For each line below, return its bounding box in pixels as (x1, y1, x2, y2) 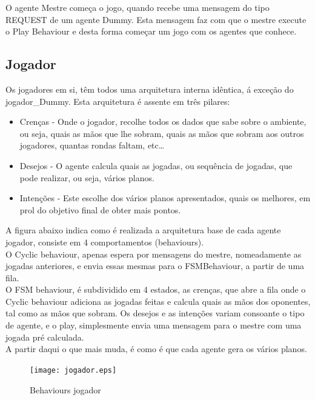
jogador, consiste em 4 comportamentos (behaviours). (5, 235, 204, 248)
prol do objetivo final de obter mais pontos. (19, 203, 181, 216)
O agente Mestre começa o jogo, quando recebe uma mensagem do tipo (5, 1, 270, 13)
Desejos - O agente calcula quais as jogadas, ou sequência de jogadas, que (19, 159, 293, 172)
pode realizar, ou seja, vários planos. (19, 171, 154, 184)
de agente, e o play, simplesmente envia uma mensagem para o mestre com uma (5, 319, 302, 332)
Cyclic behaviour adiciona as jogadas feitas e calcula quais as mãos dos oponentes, (5, 295, 311, 307)
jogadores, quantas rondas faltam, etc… (19, 139, 165, 152)
